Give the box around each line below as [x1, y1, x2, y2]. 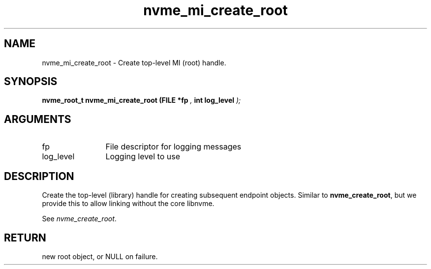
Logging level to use [105, 151, 180, 162]
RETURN [4, 231, 46, 244]
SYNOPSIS [4, 75, 58, 88]
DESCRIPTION [4, 170, 74, 182]
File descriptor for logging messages [105, 142, 242, 152]
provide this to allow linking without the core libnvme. [42, 199, 215, 208]
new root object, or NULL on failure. [42, 252, 158, 261]
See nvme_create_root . [42, 214, 117, 223]
